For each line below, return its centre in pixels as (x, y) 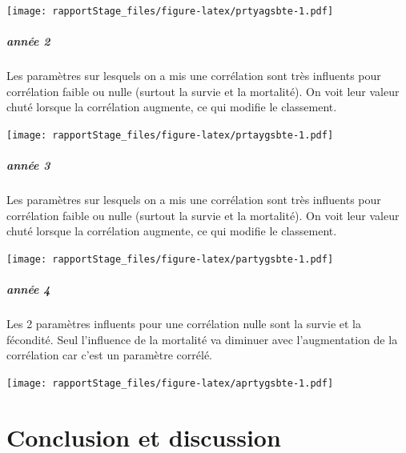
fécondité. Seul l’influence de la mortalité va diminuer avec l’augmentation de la (202, 339)
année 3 (28, 165)
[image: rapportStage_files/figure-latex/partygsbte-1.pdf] (170, 259)
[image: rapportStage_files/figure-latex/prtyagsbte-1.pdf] (170, 11)
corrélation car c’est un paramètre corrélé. (109, 355)
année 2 (28, 41)
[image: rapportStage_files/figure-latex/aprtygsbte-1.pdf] (170, 383)
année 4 (28, 289)
